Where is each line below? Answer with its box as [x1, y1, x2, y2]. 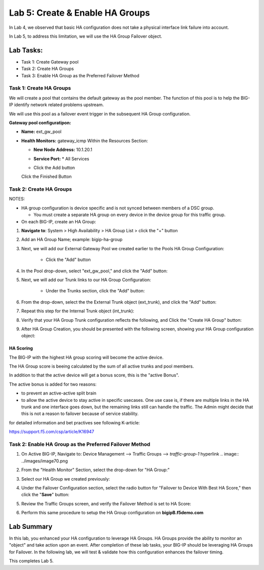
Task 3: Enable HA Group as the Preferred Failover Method [21, 72, 139, 78]
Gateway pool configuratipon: [9, 120, 71, 126]
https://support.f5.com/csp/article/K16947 [9, 429, 95, 435]
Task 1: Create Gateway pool [21, 59, 79, 65]
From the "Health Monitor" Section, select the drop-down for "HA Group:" [21, 467, 170, 473]
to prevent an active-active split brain [21, 390, 97, 396]
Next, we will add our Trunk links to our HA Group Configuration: [21, 277, 151, 283]
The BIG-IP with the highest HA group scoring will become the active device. [9, 354, 164, 360]
